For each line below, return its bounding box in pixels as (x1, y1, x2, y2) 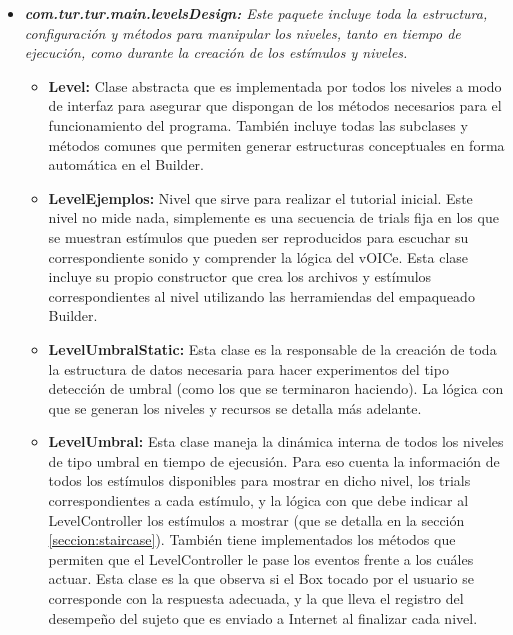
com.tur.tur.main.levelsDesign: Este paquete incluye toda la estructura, (24, 3, 488, 23)
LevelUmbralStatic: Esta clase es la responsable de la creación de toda (48, 338, 497, 359)
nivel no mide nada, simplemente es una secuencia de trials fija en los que (48, 207, 499, 228)
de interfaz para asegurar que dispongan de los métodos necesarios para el (48, 95, 502, 116)
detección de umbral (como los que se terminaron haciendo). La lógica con (48, 378, 504, 399)
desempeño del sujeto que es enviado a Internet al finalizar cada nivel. (48, 607, 478, 628)
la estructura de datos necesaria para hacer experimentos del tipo (48, 358, 449, 379)
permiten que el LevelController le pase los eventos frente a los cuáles (48, 548, 474, 569)
